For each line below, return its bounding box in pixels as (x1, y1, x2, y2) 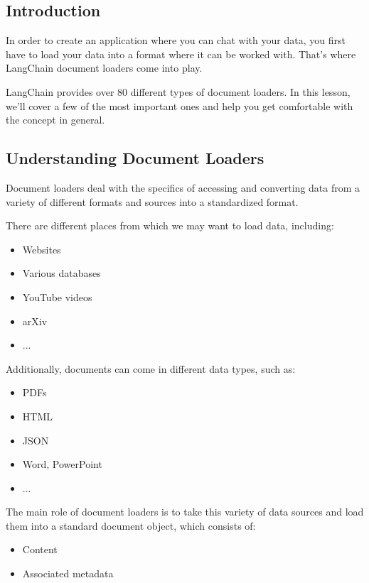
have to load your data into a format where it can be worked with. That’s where (6, 46, 356, 61)
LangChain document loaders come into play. (6, 60, 203, 75)
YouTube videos (22, 289, 92, 304)
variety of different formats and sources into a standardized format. (6, 194, 299, 209)
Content (22, 542, 58, 557)
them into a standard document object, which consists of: (6, 518, 256, 533)
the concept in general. (6, 112, 105, 127)
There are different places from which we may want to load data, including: (6, 218, 334, 233)
